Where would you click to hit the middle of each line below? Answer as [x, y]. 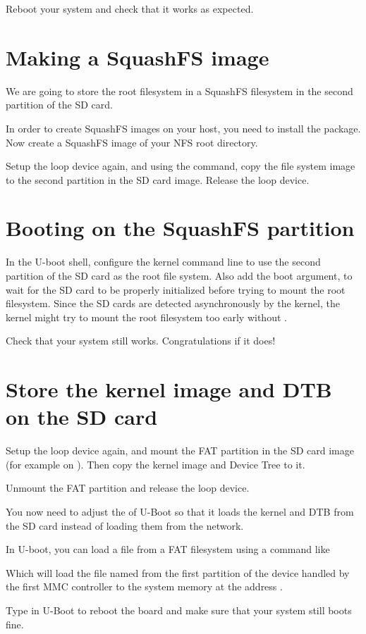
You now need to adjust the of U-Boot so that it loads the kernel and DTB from [180, 512]
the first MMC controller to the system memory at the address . [144, 586]
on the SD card [82, 417]
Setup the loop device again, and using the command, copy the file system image [181, 166]
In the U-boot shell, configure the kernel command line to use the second [163, 262]
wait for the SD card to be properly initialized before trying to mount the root [176, 289]
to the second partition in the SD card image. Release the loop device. [158, 179]
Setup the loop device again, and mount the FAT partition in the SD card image [180, 450]
